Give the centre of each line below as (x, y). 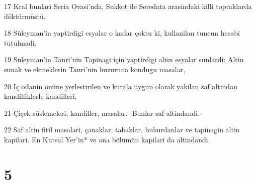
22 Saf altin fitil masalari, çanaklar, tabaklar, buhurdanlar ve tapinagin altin (122, 130)
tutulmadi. (20, 42)
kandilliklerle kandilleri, (40, 96)
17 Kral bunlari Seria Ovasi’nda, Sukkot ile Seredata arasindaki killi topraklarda (128, 6)
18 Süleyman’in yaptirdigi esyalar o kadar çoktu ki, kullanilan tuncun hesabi (122, 33)
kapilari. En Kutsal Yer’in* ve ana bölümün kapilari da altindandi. (107, 139)
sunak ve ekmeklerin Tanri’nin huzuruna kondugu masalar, (95, 69)
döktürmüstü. (25, 16)
